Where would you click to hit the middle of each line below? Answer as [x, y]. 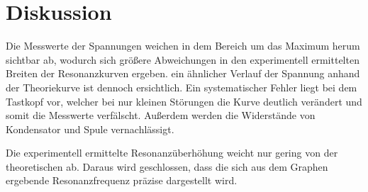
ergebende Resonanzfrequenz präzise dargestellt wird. [122, 180]
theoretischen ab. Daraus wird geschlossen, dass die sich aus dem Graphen [167, 166]
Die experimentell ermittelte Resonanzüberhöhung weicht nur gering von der [172, 153]
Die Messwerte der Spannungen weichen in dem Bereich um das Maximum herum [183, 46]
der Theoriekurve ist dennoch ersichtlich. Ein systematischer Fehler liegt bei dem [182, 87]
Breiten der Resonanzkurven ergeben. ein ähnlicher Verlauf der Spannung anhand [183, 73]
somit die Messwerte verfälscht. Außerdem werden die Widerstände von [161, 115]
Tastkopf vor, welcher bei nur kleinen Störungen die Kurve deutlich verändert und [184, 101]
